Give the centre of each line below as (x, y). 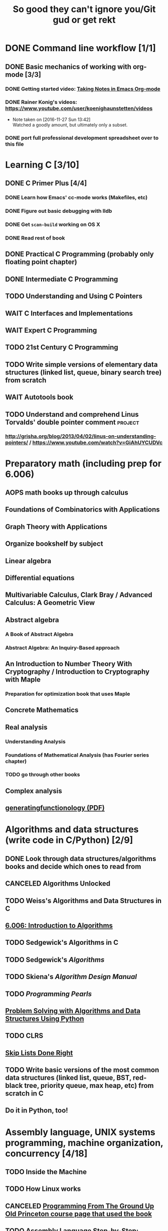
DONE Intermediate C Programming (62, 279)
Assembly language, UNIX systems (80, 1132)
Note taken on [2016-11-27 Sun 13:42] (51, 119)
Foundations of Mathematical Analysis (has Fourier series (77, 755)
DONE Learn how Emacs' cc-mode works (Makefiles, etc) (76, 198)
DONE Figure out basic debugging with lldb (59, 211)
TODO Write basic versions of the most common (82, 1070)
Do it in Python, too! (37, 1111)
